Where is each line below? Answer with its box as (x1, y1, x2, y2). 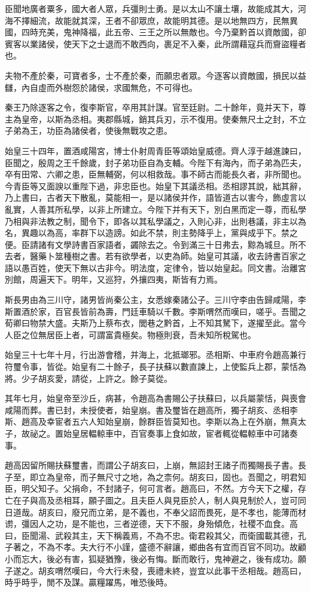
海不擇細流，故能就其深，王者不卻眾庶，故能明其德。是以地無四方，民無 (5, 14, 289, 26)
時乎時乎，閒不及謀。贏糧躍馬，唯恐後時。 (5, 576, 172, 588)
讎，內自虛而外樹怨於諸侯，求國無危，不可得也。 (5, 81, 197, 93)
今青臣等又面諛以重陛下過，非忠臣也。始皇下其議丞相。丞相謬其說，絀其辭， (5, 179, 306, 192)
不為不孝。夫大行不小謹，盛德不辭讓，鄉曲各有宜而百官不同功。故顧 (38, 541, 306, 553)
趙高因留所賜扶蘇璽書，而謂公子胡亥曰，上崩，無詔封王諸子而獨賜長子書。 (5, 459, 298, 471)
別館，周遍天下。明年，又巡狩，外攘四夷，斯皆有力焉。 (5, 273, 222, 286)
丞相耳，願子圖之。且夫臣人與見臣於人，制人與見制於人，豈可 (54, 493, 298, 506)
